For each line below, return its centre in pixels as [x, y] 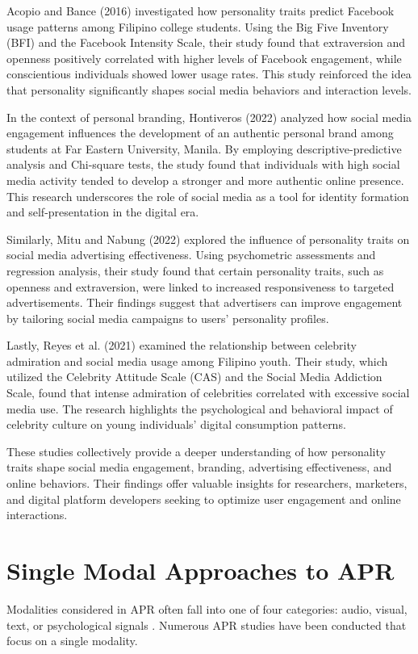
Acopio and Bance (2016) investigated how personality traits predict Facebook [201, 10]
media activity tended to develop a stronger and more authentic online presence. [205, 180]
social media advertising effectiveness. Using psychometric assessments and [191, 255]
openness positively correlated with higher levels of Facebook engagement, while [204, 58]
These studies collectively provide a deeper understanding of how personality [196, 451]
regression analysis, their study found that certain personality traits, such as [195, 270]
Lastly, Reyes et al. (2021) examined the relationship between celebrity [182, 345]
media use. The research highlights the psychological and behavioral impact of [200, 408]
